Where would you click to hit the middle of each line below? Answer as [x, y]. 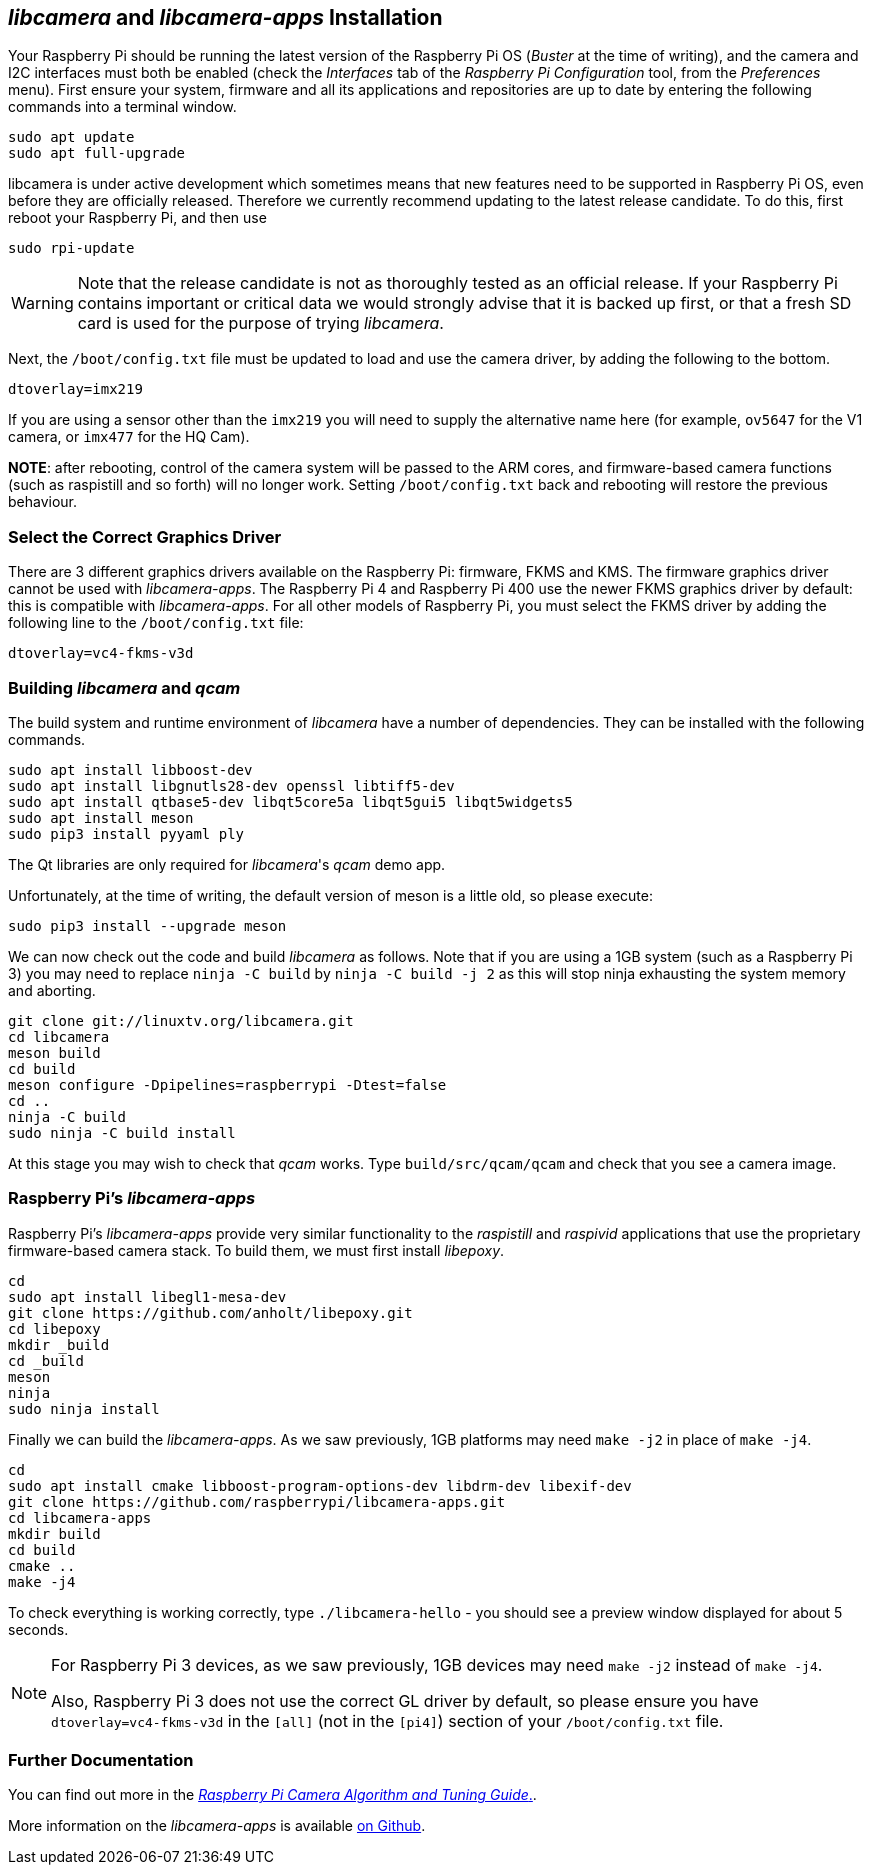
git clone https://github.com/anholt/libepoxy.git [210, 1312]
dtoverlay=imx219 [75, 389]
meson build [54, 1052]
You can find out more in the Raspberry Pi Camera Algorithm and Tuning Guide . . [272, 1795]
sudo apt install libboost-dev [130, 769]
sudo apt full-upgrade [97, 153]
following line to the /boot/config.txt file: [156, 623]
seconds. [38, 1629]
